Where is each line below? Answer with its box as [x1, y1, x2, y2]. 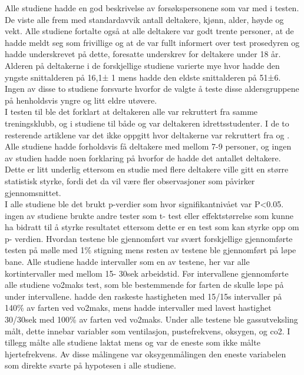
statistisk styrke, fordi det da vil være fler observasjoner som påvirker [5, 174, 255, 187]
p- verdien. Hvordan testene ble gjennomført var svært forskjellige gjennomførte [5, 232, 293, 244]
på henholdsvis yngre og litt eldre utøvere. [5, 94, 157, 106]
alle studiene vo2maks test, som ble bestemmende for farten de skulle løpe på [5, 278, 284, 291]
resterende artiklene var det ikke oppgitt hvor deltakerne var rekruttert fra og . [5, 128, 290, 141]
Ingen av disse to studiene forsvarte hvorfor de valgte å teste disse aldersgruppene [5, 82, 299, 95]
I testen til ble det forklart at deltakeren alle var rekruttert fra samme [5, 105, 258, 118]
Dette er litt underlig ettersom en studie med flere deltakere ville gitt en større [5, 163, 289, 175]
